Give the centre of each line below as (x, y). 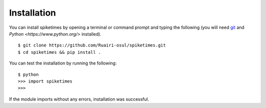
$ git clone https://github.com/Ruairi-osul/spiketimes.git (92, 45)
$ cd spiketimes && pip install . (59, 52)
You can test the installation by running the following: (63, 63)
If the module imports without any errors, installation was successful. (79, 99)
